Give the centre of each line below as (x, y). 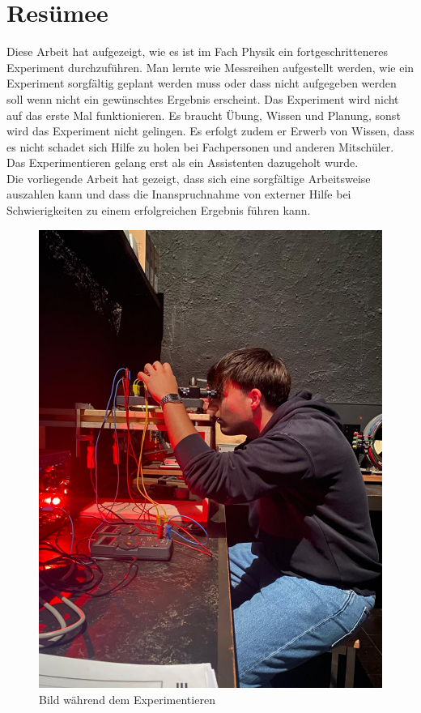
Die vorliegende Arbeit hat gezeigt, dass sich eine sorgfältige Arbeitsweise (189, 178)
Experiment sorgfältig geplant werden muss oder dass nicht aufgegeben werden (202, 83)
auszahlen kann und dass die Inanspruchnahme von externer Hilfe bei (179, 194)
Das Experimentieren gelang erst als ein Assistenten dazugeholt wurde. (183, 162)
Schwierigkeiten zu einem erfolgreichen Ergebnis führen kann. (159, 210)
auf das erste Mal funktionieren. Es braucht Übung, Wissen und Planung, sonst (204, 115)
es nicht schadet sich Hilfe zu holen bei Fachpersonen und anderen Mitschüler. (200, 146)
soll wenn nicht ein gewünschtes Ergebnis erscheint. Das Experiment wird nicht (203, 98)
